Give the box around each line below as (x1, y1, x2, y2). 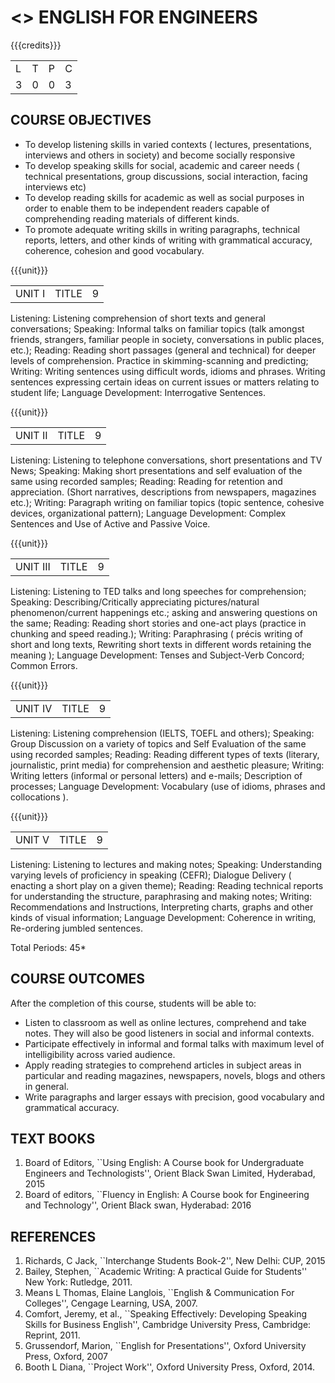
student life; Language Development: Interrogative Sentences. (10, 386, 267, 398)
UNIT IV (15, 701, 53, 715)
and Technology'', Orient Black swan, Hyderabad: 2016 (24, 1199, 252, 1211)
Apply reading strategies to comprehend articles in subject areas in (24, 1059, 302, 1071)
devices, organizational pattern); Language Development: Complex (10, 507, 287, 519)
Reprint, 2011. (24, 1329, 81, 1341)
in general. (24, 1080, 70, 1092)
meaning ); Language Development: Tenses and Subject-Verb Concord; (10, 649, 305, 661)
